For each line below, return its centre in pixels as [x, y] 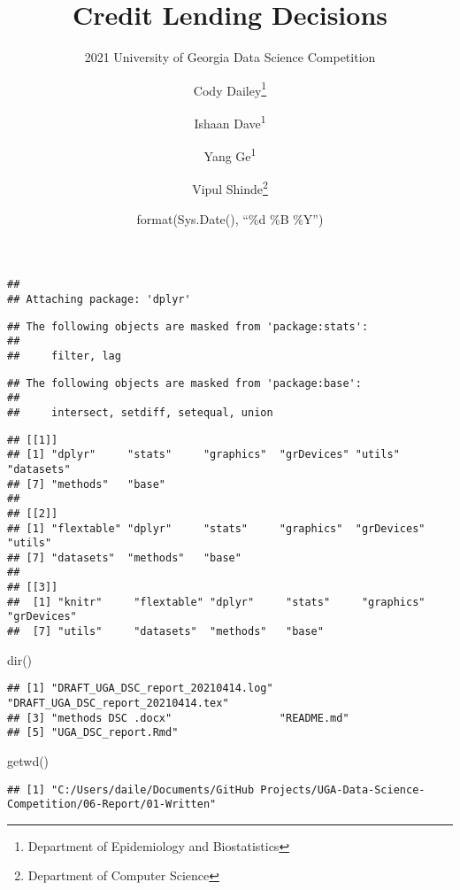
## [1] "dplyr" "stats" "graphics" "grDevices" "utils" [203, 455]
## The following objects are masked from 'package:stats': [188, 326]
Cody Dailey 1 [230, 89]
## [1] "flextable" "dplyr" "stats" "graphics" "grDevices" [216, 528]
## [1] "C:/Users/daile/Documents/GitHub [131, 789]
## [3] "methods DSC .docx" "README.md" [178, 718]
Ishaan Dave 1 [230, 121]
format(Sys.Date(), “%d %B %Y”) [230, 218]
